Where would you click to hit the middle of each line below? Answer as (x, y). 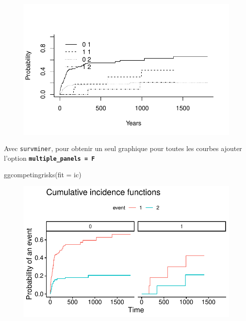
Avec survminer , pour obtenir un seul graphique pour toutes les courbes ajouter (123, 148)
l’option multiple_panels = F (49, 158)
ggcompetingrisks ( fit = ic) (43, 174)
